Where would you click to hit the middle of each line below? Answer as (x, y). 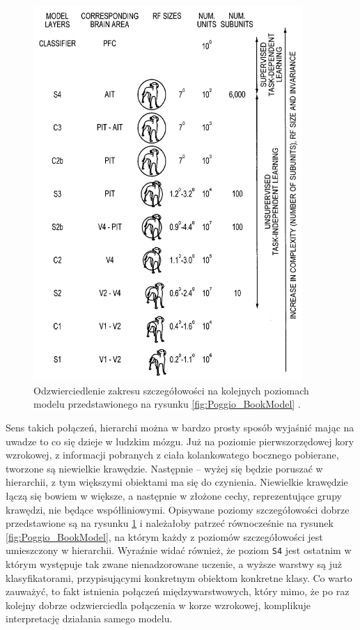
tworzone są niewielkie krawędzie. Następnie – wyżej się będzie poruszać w (164, 468)
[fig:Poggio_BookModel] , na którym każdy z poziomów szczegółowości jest (164, 536)
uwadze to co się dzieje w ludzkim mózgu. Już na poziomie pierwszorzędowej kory (180, 441)
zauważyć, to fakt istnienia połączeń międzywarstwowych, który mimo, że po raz (178, 591)
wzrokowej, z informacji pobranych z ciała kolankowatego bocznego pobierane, (172, 455)
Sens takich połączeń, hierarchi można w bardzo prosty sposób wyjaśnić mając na (180, 428)
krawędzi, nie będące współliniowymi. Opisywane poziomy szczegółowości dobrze (178, 509)
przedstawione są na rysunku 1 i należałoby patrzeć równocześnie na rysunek (170, 523)
